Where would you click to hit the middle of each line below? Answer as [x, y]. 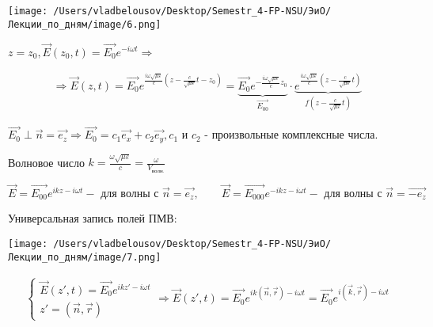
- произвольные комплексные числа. [291, 134]
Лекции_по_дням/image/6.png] [85, 24]
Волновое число [46, 162]
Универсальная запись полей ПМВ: [93, 218]
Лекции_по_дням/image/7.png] [85, 257]
